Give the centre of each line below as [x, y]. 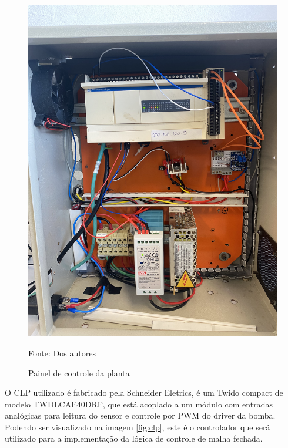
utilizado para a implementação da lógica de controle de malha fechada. [134, 438]
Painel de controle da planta [79, 373]
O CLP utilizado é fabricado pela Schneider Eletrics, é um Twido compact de [144, 393]
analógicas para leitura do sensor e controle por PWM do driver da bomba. [140, 415]
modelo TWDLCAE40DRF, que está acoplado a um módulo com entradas [139, 404]
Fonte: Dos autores [62, 353]
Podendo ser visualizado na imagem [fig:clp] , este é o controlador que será [138, 427]
